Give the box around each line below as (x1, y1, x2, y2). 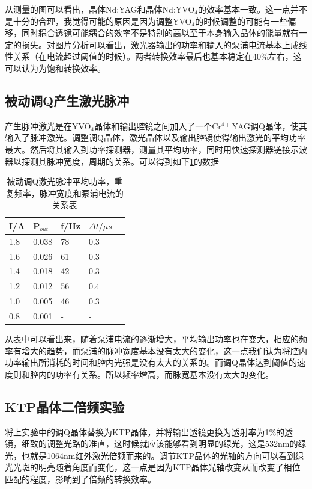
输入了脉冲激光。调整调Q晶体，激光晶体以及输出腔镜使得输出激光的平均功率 (5, 131, 305, 144)
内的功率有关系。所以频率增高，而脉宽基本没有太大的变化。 (38, 368, 274, 380)
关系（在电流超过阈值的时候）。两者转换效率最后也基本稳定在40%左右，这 (13, 50, 302, 63)
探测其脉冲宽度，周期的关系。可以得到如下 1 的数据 (21, 155, 219, 167)
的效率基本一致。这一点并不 (197, 3, 307, 15)
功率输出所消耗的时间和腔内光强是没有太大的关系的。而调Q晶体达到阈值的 (5, 356, 297, 369)
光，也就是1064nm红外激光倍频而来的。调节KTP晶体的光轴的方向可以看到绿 (5, 449, 304, 461)
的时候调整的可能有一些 (195, 14, 288, 27)
